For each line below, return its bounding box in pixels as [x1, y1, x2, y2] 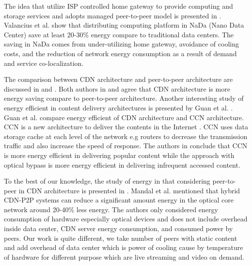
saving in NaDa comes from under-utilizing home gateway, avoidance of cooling [4, 39, 239, 49]
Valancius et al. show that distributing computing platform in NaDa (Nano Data [4, 20, 244, 30]
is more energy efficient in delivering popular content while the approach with [4, 150, 235, 160]
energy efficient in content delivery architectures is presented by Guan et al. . [4, 102, 233, 112]
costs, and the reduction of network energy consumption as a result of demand [4, 48, 237, 58]
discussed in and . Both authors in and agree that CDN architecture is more [4, 83, 230, 94]
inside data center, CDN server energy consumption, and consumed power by [4, 223, 233, 234]
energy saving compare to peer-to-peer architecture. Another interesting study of [4, 93, 244, 103]
